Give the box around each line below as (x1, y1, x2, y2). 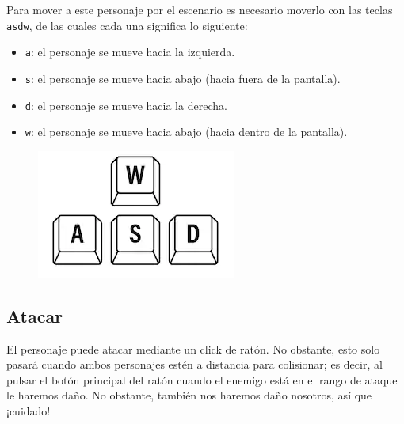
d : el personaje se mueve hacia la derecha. (25, 97, 227, 113)
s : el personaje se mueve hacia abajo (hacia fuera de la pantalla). (25, 70, 341, 86)
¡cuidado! (6, 403, 51, 419)
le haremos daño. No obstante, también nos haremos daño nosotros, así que (6, 387, 372, 403)
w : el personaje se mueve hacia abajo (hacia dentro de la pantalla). (25, 123, 348, 140)
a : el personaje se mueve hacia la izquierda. (25, 44, 235, 60)
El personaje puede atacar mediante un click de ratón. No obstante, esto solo (6, 340, 380, 357)
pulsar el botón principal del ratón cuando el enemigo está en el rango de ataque (6, 371, 398, 388)
